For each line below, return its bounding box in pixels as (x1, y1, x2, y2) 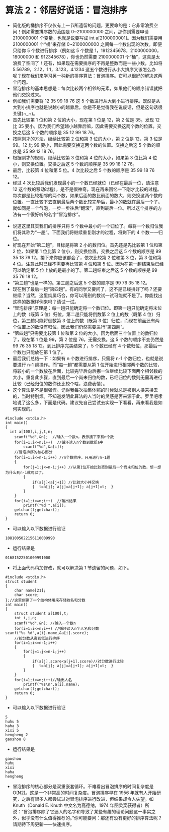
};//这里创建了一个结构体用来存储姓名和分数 (5, 598, 86, 603)
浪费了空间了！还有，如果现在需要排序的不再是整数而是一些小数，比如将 (12, 60, 162, 66)
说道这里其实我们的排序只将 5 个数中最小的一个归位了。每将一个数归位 (12, 223, 159, 229)
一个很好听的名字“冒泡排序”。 (21, 211, 83, 217)
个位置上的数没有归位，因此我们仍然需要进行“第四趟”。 (12, 324, 127, 330)
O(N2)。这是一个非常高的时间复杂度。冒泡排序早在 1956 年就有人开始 (12, 790, 157, 796)
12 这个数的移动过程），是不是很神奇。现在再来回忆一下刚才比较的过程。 (12, 186, 162, 192)
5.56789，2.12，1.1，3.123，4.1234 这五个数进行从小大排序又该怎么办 (12, 66, 156, 72)
